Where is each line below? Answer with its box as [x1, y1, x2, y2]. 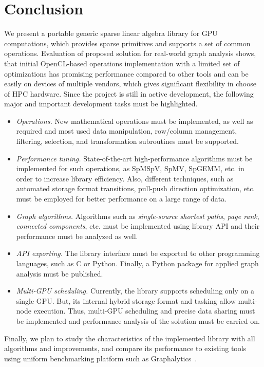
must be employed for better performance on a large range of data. [16, 193, 227, 204]
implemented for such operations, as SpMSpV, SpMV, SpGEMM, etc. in [16, 163, 244, 174]
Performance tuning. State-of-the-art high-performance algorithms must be [16, 153, 253, 163]
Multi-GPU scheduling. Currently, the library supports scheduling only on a [16, 285, 255, 296]
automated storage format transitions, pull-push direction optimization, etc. [16, 183, 255, 194]
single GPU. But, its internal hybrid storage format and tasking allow [16, 295, 236, 306]
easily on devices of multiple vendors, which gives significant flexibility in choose [4, 78, 256, 89]
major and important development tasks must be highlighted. [4, 98, 198, 109]
